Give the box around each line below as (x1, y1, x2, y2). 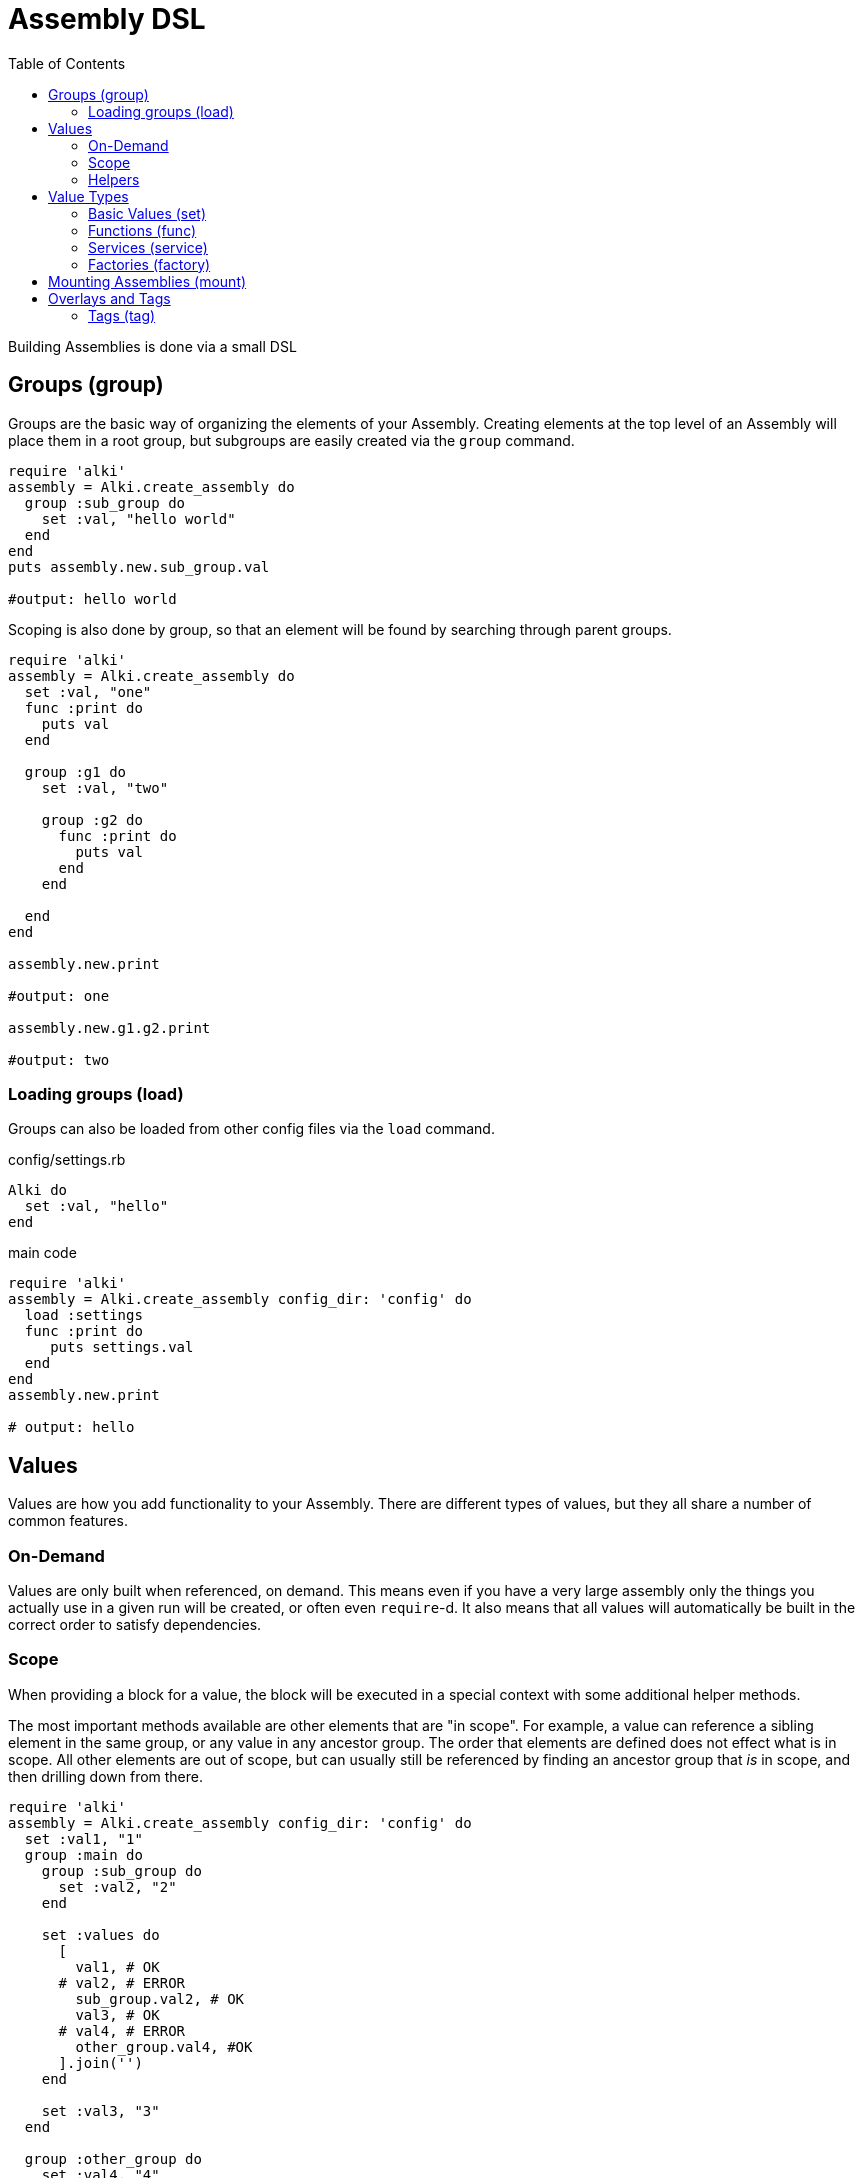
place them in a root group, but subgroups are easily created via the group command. (8, 431, 575, 449)
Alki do (8, 1182, 68, 1199)
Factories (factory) (88, 255, 211, 273)
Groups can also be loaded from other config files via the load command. (8, 1120, 495, 1138)
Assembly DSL (8, 2, 206, 36)
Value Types (48, 187, 129, 205)
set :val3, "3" (41, 2102, 160, 2119)
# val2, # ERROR (58, 1974, 186, 1991)
